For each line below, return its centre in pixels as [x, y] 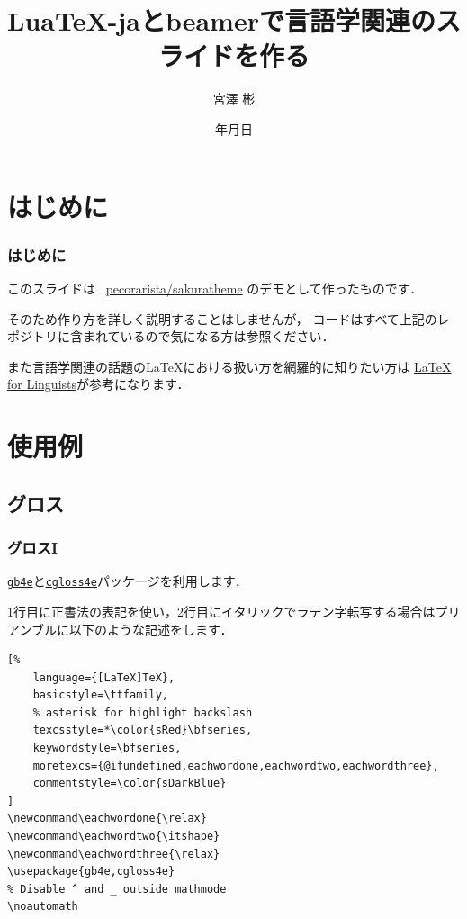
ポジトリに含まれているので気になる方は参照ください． [171, 336]
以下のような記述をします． [151, 629]
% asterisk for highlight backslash [143, 712]
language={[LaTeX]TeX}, [104, 677]
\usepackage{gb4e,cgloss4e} [91, 872]
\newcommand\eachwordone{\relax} [107, 819]
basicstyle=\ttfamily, [100, 695]
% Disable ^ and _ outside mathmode [117, 889]
